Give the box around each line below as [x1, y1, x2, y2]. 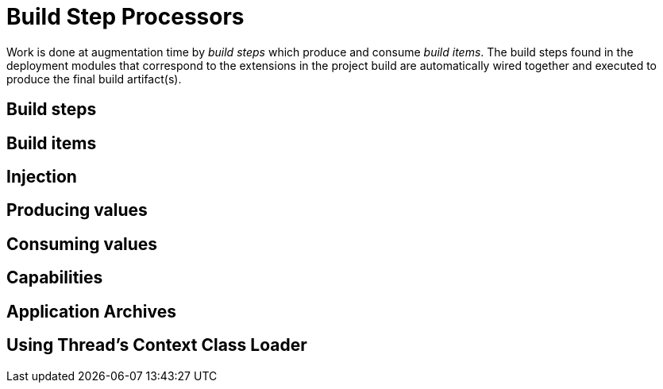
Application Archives [6, 301, 176, 322]
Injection [6, 167, 77, 187]
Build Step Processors [6, 3, 245, 30]
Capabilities [6, 268, 103, 288]
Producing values [6, 200, 148, 221]
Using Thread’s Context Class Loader [6, 335, 307, 356]
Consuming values [6, 233, 158, 254]
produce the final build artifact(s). [6, 71, 182, 86]
